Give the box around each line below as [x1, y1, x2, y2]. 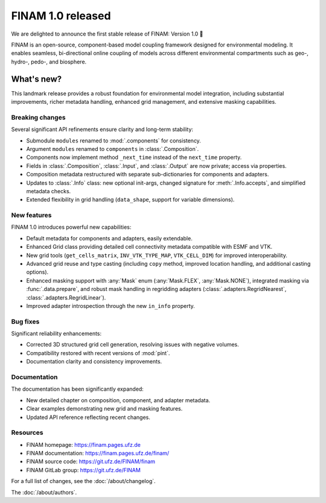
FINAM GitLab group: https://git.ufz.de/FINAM [26, 466, 141, 473]
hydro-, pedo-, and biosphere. [11, 58, 87, 65]
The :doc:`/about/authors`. [11, 489, 77, 496]
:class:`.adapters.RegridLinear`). [26, 293, 106, 301]
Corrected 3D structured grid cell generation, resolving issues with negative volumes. [26, 341, 240, 348]
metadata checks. [26, 187, 71, 194]
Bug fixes [11, 317, 40, 325]
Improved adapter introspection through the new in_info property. [26, 302, 196, 309]
